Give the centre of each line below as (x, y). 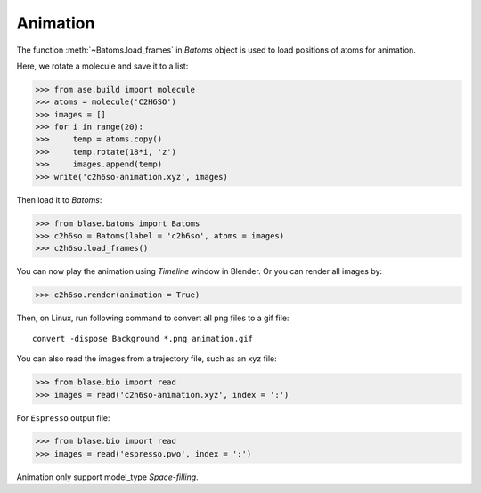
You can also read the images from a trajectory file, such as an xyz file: (147, 359)
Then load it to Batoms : (59, 199)
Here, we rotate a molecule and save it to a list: (102, 66)
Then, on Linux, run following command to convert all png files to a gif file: (153, 318)
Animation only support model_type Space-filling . (108, 477)
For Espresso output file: (63, 417)
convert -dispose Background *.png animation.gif (143, 339)
